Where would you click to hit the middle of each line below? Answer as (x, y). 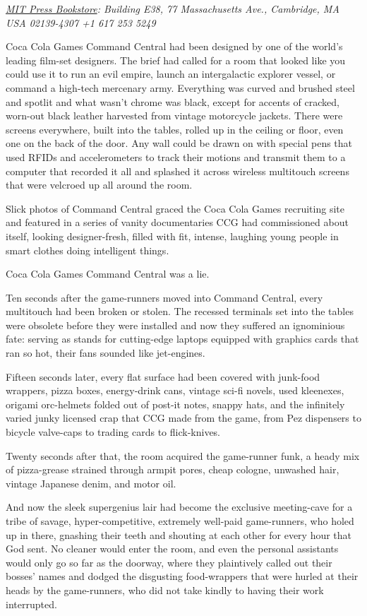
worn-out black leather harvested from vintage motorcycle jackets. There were (174, 115)
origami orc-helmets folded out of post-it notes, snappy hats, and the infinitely (175, 404)
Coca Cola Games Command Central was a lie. (108, 274)
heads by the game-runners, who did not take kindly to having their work (165, 590)
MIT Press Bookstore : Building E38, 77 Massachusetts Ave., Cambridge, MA (173, 8)
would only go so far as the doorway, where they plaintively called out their (169, 562)
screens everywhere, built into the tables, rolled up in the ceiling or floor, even (175, 129)
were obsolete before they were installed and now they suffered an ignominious (175, 325)
